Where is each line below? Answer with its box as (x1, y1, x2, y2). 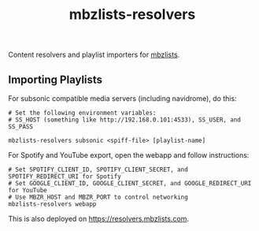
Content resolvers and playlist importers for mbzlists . (8, 50, 180, 60)
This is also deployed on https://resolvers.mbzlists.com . (8, 214, 189, 223)
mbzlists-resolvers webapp (8, 200, 97, 208)
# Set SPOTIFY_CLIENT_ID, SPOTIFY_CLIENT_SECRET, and (8, 166, 189, 173)
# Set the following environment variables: (8, 109, 157, 117)
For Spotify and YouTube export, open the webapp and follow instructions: (8, 151, 250, 159)
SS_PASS (8, 123, 34, 131)
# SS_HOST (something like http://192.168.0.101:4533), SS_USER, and (8, 116, 242, 124)
